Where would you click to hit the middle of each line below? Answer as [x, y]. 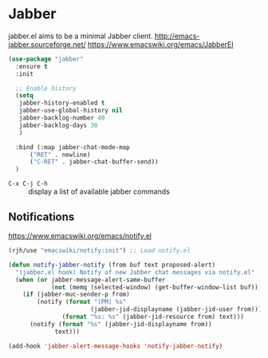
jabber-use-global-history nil [71, 111]
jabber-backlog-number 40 [62, 118]
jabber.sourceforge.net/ [47, 44]
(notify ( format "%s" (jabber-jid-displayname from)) [121, 324]
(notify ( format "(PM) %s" [82, 302]
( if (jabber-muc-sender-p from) [76, 295]
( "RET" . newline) [60, 155]
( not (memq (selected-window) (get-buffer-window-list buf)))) [158, 287]
